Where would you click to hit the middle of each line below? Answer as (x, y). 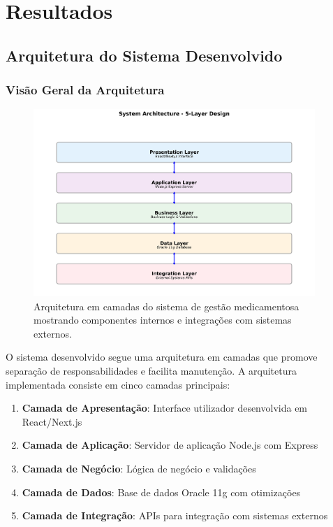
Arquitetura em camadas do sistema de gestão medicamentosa (166, 306)
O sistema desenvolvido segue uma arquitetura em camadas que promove (162, 357)
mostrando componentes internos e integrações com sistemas (163, 320)
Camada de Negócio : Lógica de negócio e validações (139, 469)
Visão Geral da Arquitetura (85, 90)
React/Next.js (52, 421)
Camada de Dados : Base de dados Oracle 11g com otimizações (161, 492)
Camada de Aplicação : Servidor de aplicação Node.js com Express (170, 445)
